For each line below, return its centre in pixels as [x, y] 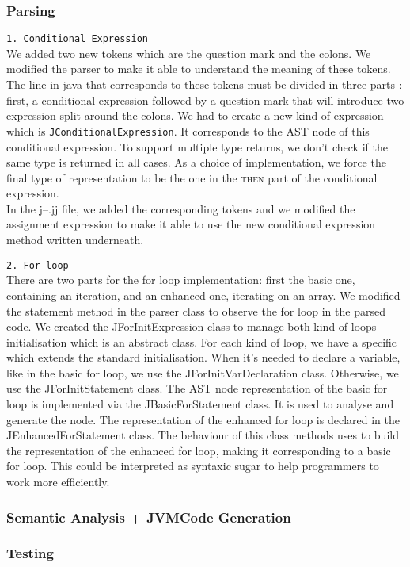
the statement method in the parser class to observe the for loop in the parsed [196, 310]
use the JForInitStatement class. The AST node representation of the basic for [197, 388]
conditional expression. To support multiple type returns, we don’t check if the [197, 146]
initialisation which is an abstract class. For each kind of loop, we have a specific [202, 341]
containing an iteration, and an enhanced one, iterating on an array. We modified [203, 295]
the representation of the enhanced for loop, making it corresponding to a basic [199, 450]
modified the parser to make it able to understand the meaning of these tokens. [199, 69]
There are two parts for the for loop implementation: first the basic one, [181, 280]
